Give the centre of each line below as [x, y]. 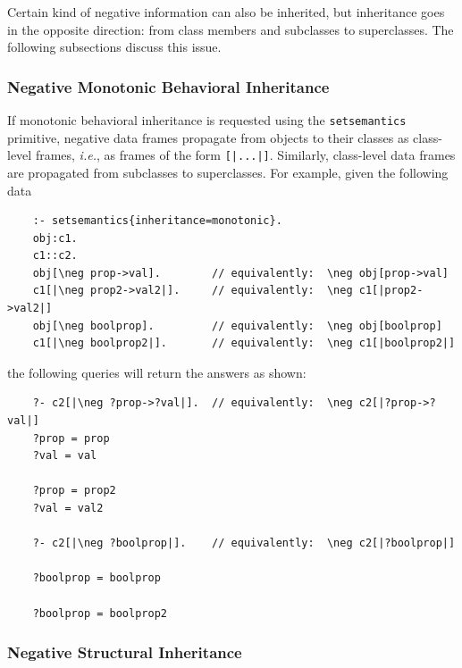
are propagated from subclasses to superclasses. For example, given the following [228, 172]
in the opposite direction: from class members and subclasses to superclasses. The [231, 29]
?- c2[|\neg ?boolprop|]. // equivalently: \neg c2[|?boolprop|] [244, 543]
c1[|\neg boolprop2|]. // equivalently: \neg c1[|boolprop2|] [244, 343]
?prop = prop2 [74, 491]
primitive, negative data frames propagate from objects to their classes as [208, 137]
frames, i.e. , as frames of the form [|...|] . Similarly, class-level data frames [245, 155]
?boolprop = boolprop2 [100, 613]
